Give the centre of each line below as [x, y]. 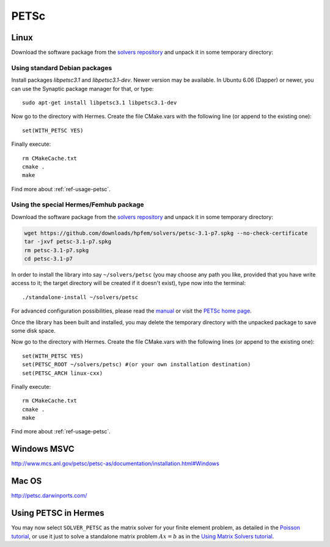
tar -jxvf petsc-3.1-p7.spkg [68, 242]
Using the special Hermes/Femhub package [78, 205]
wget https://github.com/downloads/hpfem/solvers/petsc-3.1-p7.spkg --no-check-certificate [166, 233]
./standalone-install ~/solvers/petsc [80, 297]
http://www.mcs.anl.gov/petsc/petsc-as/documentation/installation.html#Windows [115, 463]
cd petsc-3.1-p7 [49, 259]
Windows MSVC [43, 449]
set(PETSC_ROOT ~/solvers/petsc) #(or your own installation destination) [137, 364]
